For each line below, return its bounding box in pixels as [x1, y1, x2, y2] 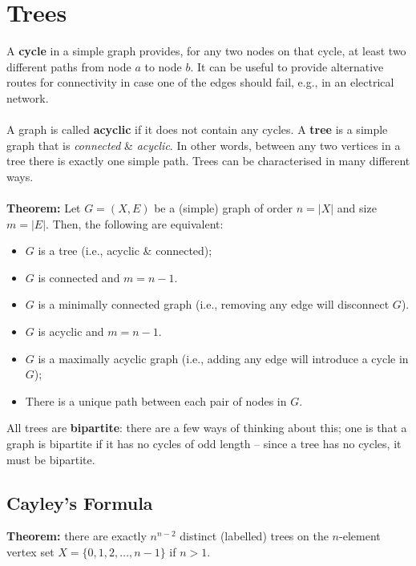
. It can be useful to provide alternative [190, 58, 384, 75]
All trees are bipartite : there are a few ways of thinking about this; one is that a [6, 419, 407, 436]
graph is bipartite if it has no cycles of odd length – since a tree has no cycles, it [6, 435, 402, 451]
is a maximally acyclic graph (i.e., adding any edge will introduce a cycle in [38, 350, 409, 366]
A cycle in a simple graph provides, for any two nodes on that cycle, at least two [6, 42, 406, 59]
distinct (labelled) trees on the [180, 528, 329, 544]
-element [339, 528, 381, 544]
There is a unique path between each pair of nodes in [25, 392, 287, 409]
